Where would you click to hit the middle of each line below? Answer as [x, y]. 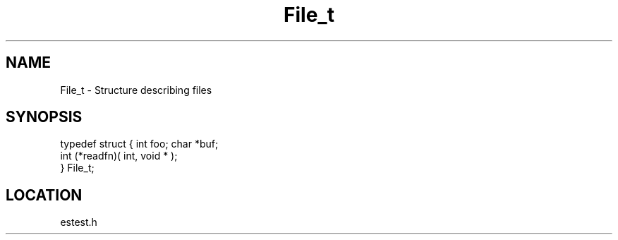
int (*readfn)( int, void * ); [119, 156]
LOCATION [44, 195]
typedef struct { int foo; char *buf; [139, 144]
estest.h [79, 222]
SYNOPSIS [44, 117]
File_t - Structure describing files [136, 90]
